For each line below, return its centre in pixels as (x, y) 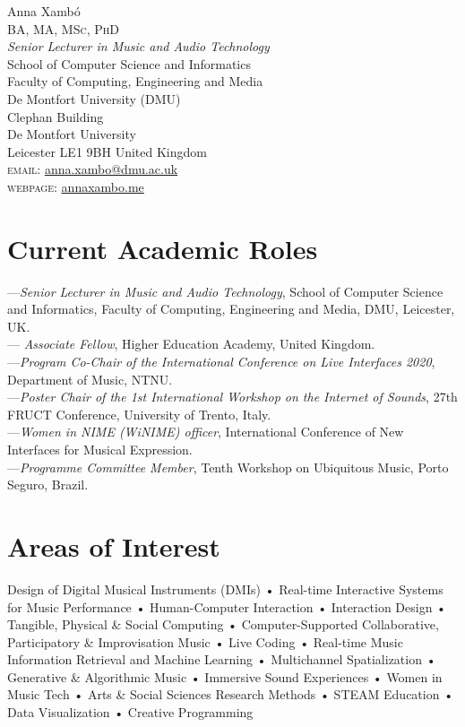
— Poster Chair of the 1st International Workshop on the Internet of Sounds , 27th (232, 397)
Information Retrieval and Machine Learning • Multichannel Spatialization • (222, 659)
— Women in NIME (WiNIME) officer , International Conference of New (206, 432)
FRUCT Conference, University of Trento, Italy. (139, 414)
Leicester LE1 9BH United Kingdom (107, 151)
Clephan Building (56, 116)
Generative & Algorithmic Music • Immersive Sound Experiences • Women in (225, 676)
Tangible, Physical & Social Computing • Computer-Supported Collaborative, (223, 624)
